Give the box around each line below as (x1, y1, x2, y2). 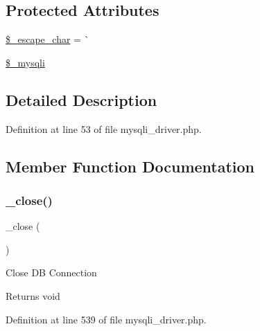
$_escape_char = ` (6, 32, 89, 46)
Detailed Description (6, 89, 157, 110)
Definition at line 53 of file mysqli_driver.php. (6, 121, 202, 136)
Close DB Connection (6, 265, 97, 280)
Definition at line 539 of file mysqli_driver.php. (6, 312, 207, 326)
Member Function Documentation (6, 155, 255, 177)
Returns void (6, 288, 60, 303)
